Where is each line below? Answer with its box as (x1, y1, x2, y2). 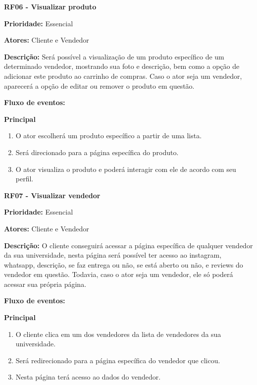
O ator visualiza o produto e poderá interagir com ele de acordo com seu (15, 164, 236, 174)
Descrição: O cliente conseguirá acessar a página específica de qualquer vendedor (4, 240, 253, 250)
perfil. (15, 173, 34, 184)
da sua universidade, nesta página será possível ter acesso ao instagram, (4, 250, 222, 260)
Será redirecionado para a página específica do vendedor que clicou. (15, 355, 220, 365)
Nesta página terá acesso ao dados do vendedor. (15, 372, 161, 382)
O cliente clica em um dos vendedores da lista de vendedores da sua (15, 329, 221, 339)
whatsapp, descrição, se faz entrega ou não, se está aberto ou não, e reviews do (4, 259, 243, 270)
